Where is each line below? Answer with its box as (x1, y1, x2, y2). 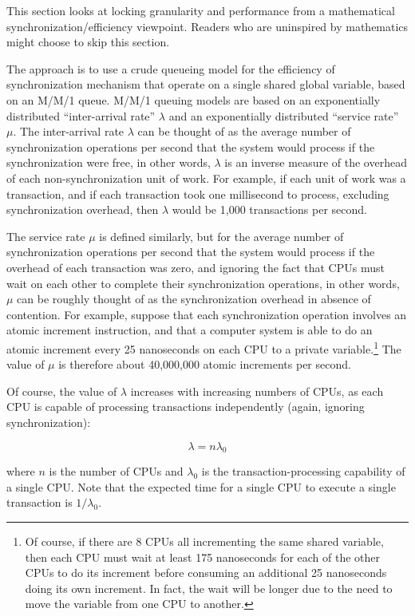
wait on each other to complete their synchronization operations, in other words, (6, 274, 400, 291)
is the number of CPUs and (49, 463, 184, 480)
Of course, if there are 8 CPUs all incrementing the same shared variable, (25, 533, 384, 550)
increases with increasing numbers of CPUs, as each (130, 382, 384, 399)
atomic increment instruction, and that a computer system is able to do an (6, 322, 373, 338)
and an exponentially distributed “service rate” (168, 107, 399, 124)
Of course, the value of (6, 382, 117, 399)
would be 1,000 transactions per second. (172, 201, 367, 218)
